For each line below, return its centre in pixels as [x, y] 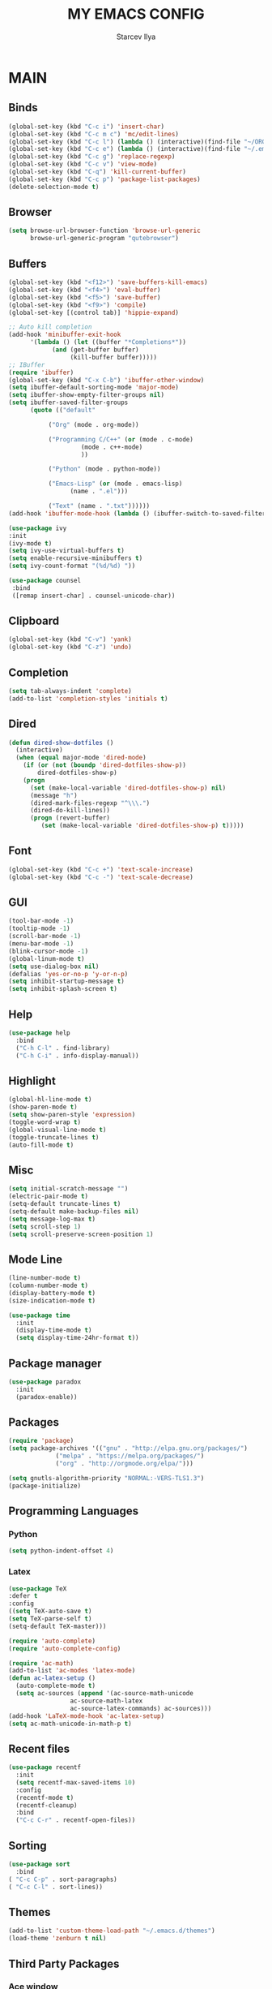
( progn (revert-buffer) [70, 818]
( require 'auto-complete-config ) [65, 1648]
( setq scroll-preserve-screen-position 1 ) [81, 1234]
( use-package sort [39, 1864]
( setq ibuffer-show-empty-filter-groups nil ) [86, 395]
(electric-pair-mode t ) [49, 1197]
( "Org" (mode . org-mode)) [93, 424]
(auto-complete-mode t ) [55, 1686]
